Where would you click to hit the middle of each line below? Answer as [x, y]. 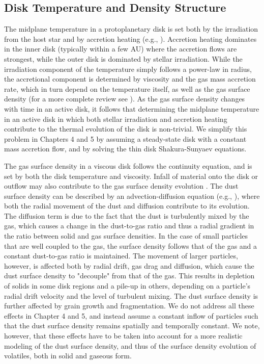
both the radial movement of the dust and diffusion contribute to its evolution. [127, 206]
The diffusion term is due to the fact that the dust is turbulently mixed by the [127, 215]
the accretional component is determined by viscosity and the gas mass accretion [130, 79]
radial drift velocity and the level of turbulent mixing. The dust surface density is [131, 295]
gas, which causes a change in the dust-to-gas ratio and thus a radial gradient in [129, 226]
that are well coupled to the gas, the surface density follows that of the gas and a [131, 245]
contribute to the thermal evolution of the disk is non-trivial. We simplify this [126, 129]
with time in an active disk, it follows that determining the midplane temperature [132, 108]
